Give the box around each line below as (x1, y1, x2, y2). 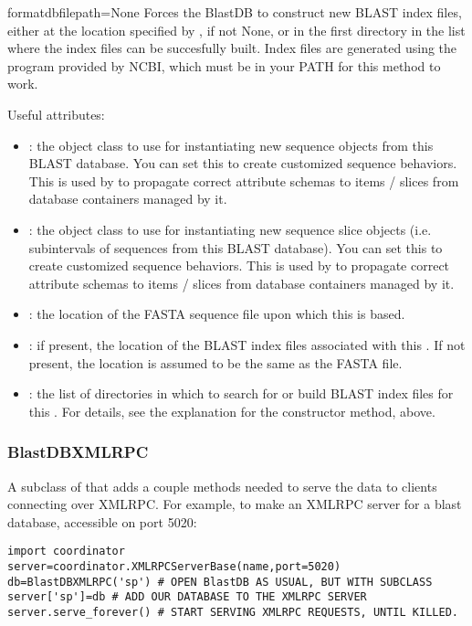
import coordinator (7, 545, 125, 558)
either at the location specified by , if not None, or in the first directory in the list (7, 20, 466, 39)
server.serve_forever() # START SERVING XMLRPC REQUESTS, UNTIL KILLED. (7, 605, 458, 619)
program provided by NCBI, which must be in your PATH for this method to (7, 56, 441, 75)
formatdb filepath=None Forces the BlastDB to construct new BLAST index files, (7, 3, 462, 21)
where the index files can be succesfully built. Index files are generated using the (7, 38, 457, 58)
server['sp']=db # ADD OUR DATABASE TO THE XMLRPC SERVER (7, 590, 367, 604)
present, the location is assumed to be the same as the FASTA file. (28, 353, 403, 372)
